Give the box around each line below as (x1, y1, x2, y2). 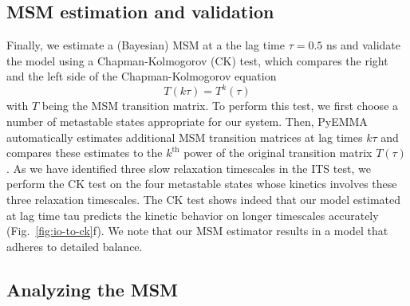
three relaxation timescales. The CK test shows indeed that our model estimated (6, 191, 401, 208)
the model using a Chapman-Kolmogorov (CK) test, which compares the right (6, 52, 388, 69)
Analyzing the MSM (6, 277, 179, 301)
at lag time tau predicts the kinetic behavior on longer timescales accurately (6, 206, 379, 223)
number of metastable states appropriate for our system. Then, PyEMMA (6, 113, 368, 130)
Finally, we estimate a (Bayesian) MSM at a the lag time (6, 37, 285, 53)
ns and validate (325, 37, 401, 53)
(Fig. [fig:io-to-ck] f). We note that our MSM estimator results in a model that (6, 222, 388, 239)
